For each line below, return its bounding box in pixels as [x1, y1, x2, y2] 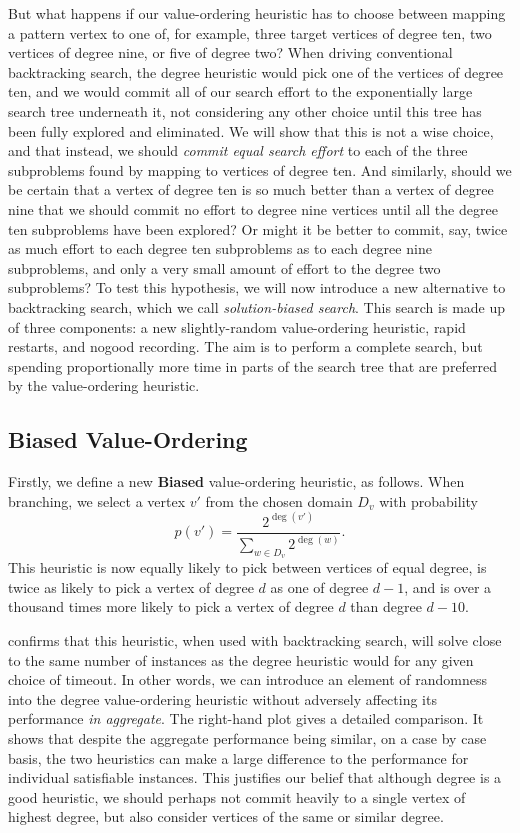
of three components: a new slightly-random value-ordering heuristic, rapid [8, 316, 466, 337]
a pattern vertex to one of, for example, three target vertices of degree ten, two [8, 22, 492, 43]
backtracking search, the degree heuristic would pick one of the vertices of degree [8, 61, 504, 82]
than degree [350, 596, 422, 617]
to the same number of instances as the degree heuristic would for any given [8, 649, 474, 670]
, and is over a [404, 576, 492, 597]
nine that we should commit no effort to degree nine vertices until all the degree [8, 198, 498, 219]
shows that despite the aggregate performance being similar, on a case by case [8, 728, 487, 748]
